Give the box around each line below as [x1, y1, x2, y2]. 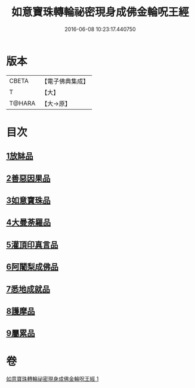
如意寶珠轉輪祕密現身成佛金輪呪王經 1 [6, 375, 99, 383]
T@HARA [9, 99, 36, 107]
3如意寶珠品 [6, 195, 51, 206]
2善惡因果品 [6, 173, 51, 183]
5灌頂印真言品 [6, 239, 58, 250]
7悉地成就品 [6, 284, 51, 294]
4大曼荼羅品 [6, 217, 51, 227]
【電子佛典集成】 [41, 77, 89, 85]
